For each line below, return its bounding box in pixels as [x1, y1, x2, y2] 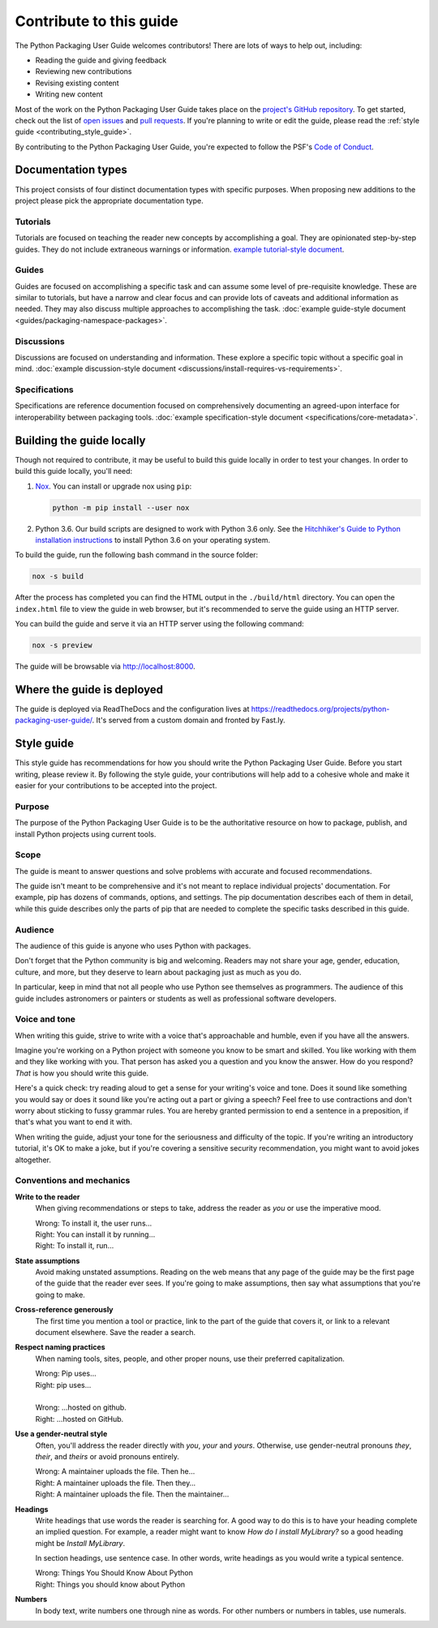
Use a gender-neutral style [15, 1429, 108, 1439]
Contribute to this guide [15, 12, 178, 30]
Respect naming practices [15, 1342, 105, 1352]
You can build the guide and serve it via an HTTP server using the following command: [15, 619, 304, 629]
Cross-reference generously [15, 1305, 114, 1315]
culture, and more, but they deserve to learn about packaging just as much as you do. [15, 967, 302, 977]
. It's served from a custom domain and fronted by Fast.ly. [92, 715, 286, 726]
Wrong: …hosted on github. [35, 1402, 127, 1412]
